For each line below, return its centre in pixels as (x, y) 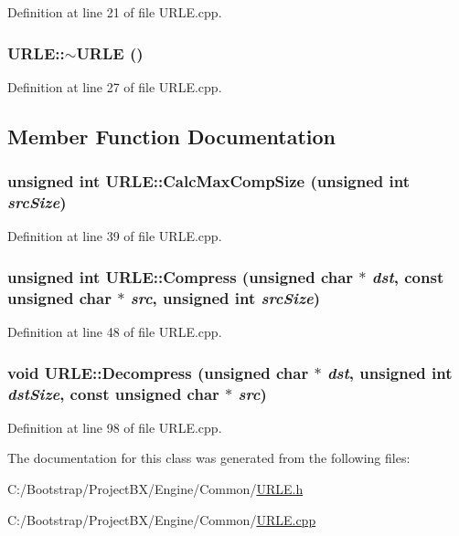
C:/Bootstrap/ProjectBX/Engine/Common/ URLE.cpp (162, 519)
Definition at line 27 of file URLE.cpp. (115, 86)
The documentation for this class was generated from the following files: (209, 458)
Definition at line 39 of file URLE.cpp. (115, 236)
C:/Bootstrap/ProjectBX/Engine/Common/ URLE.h (155, 488)
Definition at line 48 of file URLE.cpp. (115, 332)
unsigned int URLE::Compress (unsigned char (181, 276)
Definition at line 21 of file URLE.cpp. (115, 12)
